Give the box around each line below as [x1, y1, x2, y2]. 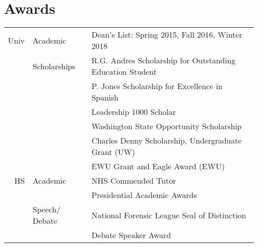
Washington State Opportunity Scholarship [91, 120, 242, 132]
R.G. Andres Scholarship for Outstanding [91, 54, 236, 66]
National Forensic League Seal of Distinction [91, 209, 246, 221]
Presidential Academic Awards [91, 189, 197, 201]
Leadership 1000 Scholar [91, 106, 176, 118]
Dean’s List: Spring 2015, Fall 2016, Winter [91, 29, 243, 41]
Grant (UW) [91, 146, 135, 158]
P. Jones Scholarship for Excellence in [91, 80, 223, 92]
